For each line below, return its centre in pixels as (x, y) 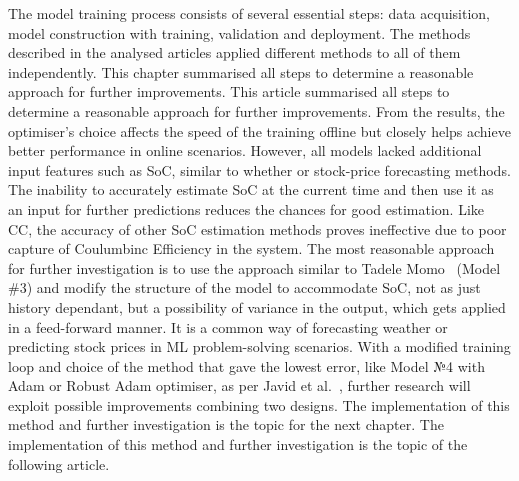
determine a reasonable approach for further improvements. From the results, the (256, 110)
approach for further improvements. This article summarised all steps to (229, 91)
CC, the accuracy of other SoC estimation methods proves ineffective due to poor (257, 228)
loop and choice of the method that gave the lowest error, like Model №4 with (246, 365)
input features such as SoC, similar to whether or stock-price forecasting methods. (259, 169)
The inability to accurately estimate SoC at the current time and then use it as (251, 189)
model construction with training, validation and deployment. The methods (239, 32)
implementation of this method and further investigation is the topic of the (238, 444)
